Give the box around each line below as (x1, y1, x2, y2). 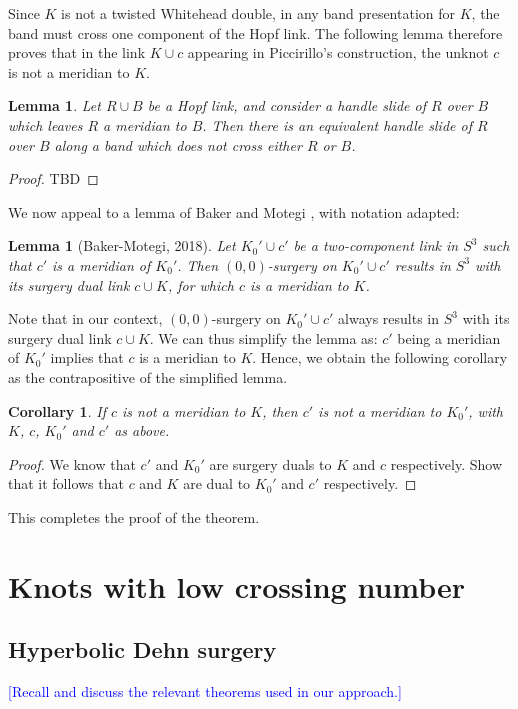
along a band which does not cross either (54, 134, 302, 155)
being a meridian (397, 327, 501, 348)
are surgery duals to (209, 453, 332, 474)
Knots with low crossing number (8, 565, 466, 606)
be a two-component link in (293, 235, 459, 256)
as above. (114, 420, 170, 441)
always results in (338, 308, 440, 329)
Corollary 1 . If (8, 400, 106, 421)
